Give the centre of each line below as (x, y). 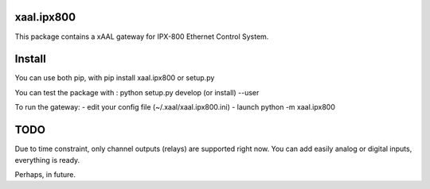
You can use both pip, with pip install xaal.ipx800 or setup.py (115, 78)
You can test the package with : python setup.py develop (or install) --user (137, 92)
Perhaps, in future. (45, 174)
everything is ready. (47, 160)
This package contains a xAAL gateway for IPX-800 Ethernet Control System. (142, 37)
